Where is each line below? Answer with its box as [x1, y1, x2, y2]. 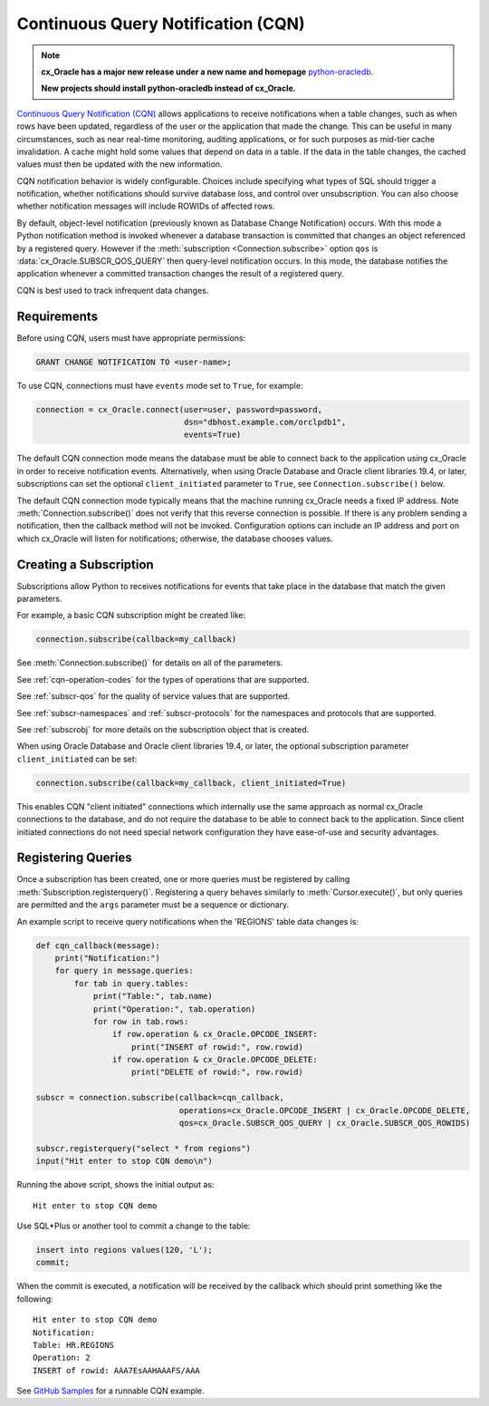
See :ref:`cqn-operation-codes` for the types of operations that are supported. [16, 674, 310, 684]
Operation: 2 [33, 1353, 91, 1363]
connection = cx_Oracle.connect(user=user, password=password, [35, 404, 323, 414]
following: [16, 1293, 53, 1304]
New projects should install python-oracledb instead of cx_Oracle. [41, 82, 296, 94]
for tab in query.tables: [73, 978, 189, 988]
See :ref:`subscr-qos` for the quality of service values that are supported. [16, 691, 291, 702]
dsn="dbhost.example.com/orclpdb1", [183, 417, 347, 428]
